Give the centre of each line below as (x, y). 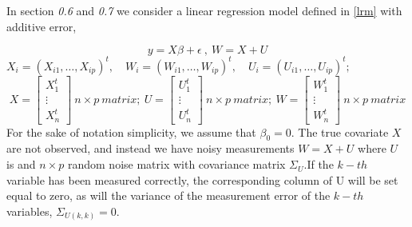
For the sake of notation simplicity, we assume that (131, 131)
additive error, (42, 26)
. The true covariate (340, 131)
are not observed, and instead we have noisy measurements (151, 148)
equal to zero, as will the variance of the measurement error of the (168, 195)
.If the (319, 164)
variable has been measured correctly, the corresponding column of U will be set (202, 179)
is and (21, 164)
